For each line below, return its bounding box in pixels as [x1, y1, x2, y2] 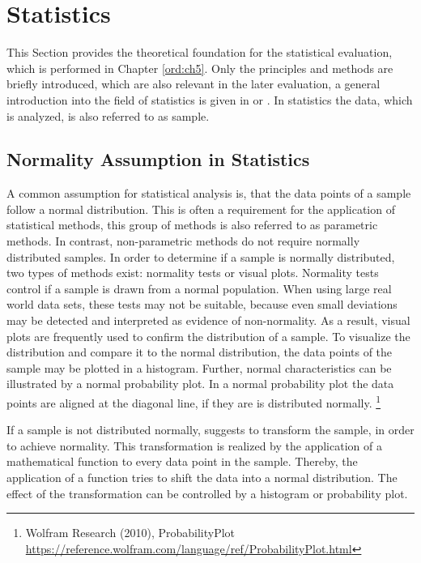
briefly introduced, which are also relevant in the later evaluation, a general [6, 75, 381, 92]
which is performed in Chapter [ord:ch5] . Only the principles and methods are [6, 59, 393, 76]
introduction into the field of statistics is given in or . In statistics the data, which [6, 91, 413, 108]
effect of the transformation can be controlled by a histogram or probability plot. [6, 484, 408, 501]
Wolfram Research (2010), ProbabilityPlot [25, 524, 236, 541]
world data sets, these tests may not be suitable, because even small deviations [6, 296, 398, 313]
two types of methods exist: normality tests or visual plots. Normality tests [6, 264, 379, 281]
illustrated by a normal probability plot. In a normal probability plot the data [6, 375, 394, 392]
